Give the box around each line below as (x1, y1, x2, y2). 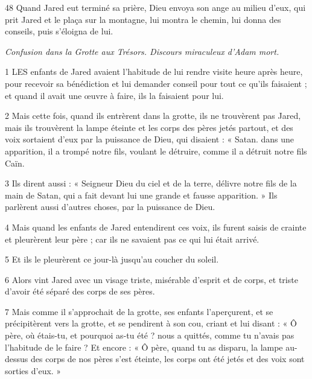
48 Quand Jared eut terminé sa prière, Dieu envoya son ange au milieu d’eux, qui (5, 1, 306, 13)
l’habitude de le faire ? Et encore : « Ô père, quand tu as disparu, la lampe (5, 340, 283, 353)
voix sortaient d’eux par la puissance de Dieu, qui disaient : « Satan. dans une (5, 133, 294, 145)
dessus (5, 352, 28, 365)
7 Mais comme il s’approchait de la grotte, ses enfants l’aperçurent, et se (5, 305, 273, 317)
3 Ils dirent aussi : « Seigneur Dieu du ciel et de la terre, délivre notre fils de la (5, 177, 297, 189)
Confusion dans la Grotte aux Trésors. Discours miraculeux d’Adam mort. (5, 45, 279, 57)
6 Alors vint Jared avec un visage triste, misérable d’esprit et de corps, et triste (5, 273, 298, 285)
